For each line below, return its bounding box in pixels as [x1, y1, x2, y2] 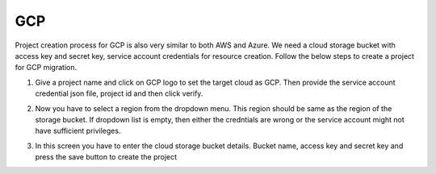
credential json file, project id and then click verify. [35, 89, 203, 98]
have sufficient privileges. [35, 126, 121, 136]
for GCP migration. [15, 63, 77, 72]
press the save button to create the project [35, 152, 178, 162]
